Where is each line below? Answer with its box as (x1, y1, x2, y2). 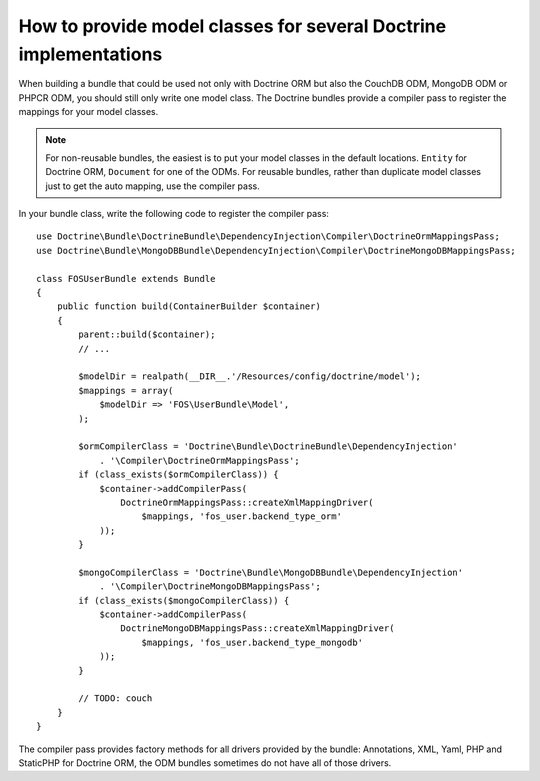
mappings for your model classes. (18, 106, 159, 118)
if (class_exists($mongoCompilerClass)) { (78, 595, 290, 606)
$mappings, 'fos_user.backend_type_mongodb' (141, 636, 364, 648)
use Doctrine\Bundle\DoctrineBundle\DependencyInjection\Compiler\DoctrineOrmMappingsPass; (36, 231, 500, 242)
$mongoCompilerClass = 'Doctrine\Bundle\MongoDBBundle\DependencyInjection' (78, 566, 464, 578)
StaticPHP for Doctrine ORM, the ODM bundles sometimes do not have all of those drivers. (18, 756, 392, 769)
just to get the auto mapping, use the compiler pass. (45, 180, 260, 192)
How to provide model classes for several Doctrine (18, 15, 447, 37)
